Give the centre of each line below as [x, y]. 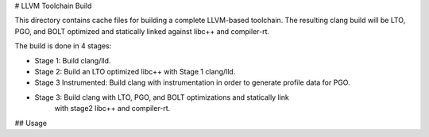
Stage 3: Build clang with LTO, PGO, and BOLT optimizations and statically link [162, 97]
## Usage [31, 123]
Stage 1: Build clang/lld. [73, 60]
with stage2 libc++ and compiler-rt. [112, 108]
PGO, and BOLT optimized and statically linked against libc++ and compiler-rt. [142, 31]
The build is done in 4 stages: [63, 46]
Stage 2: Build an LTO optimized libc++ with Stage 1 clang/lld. [135, 71]
